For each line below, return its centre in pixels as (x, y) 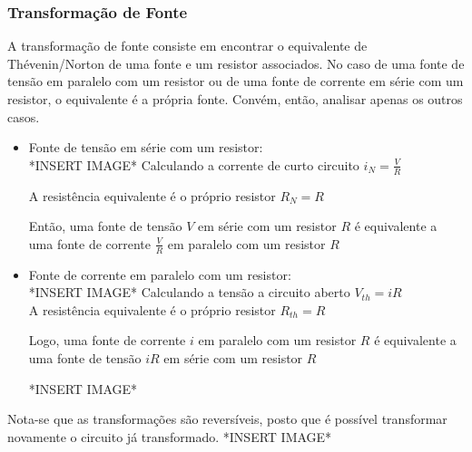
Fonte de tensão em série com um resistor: (146, 147)
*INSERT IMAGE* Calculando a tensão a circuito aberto (189, 292)
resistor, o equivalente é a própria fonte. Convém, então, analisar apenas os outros (235, 99)
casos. (24, 116)
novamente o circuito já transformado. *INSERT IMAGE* (170, 436)
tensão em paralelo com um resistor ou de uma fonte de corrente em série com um (236, 81)
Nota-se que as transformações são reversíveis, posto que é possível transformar (227, 419)
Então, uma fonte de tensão (105, 226)
